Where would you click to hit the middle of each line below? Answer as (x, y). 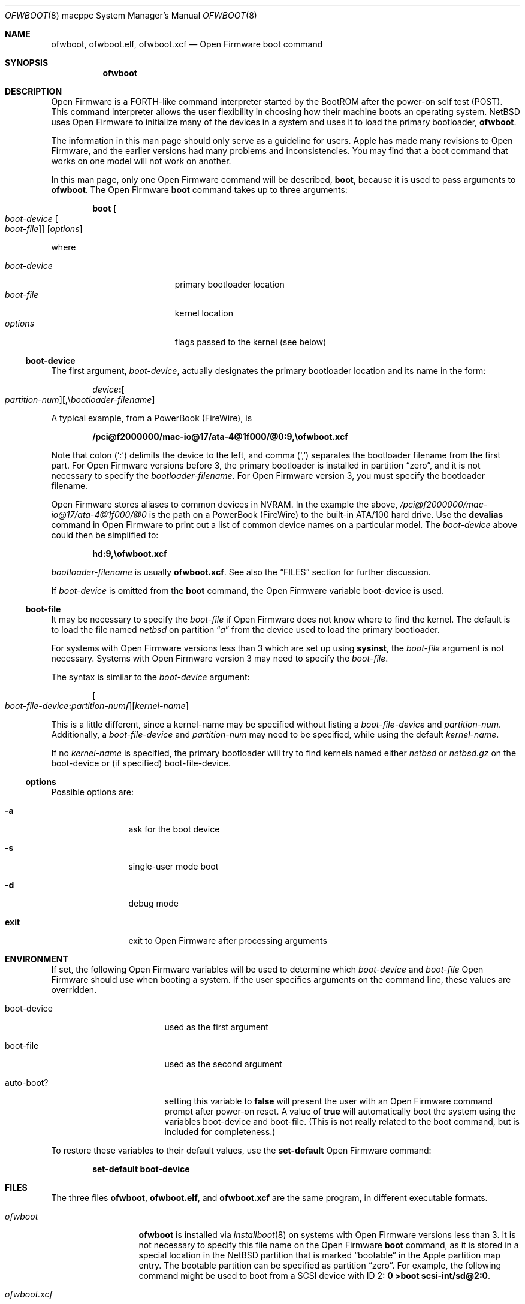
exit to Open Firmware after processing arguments (228, 941)
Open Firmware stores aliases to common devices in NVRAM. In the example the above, (224, 504)
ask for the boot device (174, 829)
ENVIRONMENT (37, 959)
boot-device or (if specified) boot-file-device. (141, 763)
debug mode (153, 903)
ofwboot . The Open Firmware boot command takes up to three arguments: (199, 190)
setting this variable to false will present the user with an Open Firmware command (329, 1101)
